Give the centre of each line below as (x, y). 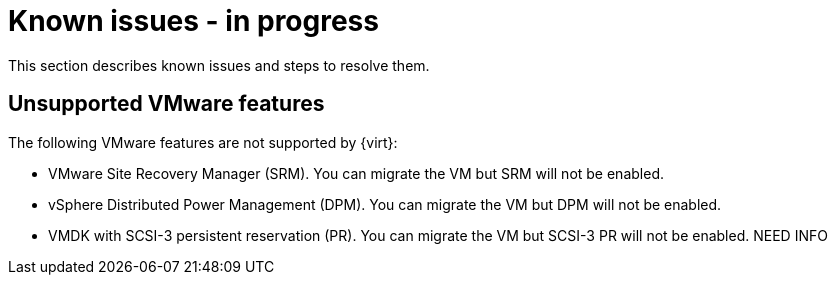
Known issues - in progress (193, 21)
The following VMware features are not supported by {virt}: (203, 142)
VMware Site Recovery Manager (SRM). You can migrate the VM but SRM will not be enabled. (356, 173)
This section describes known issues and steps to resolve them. (219, 65)
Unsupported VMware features (166, 104)
